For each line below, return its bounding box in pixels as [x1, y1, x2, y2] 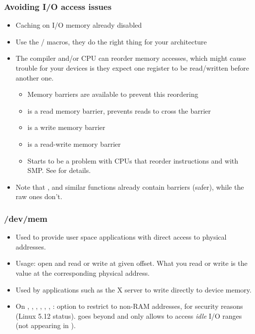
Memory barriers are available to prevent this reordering [27, 89, 199, 99]
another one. [15, 72, 54, 83]
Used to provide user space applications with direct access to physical [15, 232, 227, 242]
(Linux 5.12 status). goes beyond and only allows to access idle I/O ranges [15, 310, 242, 321]
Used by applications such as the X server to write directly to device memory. [15, 284, 252, 294]
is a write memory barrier [27, 122, 105, 132]
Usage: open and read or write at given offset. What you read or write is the [15, 258, 248, 268]
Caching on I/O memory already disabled [15, 20, 142, 30]
